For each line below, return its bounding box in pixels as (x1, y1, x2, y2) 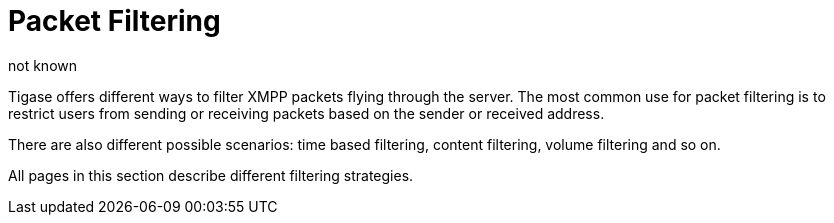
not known (8, 56, 78, 74)
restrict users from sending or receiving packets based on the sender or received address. (8, 104, 605, 122)
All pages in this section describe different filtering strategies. (8, 166, 414, 184)
